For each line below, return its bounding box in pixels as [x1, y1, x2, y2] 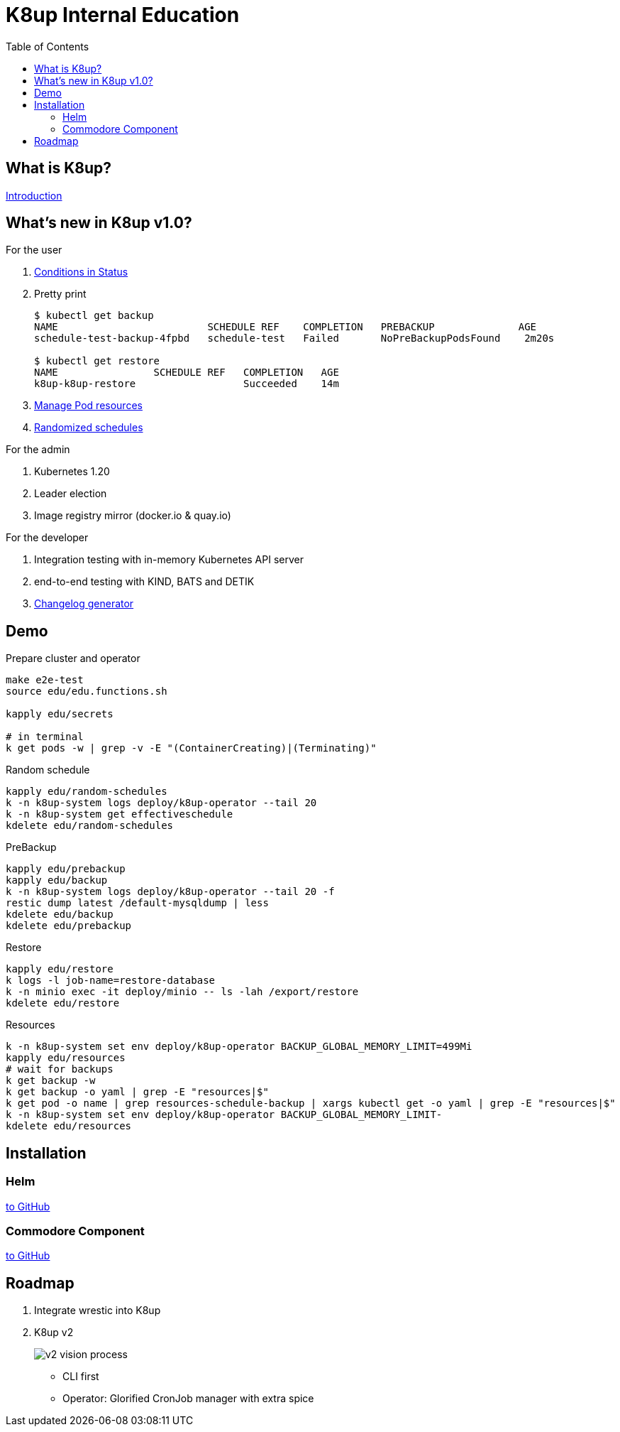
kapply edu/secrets [6, 708, 114, 720]
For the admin [6, 443, 70, 456]
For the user [6, 244, 62, 256]
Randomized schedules [34, 421, 143, 434]
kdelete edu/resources [6, 1120, 132, 1132]
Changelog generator [34, 597, 134, 610]
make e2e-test [6, 674, 84, 686]
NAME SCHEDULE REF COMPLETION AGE [34, 367, 339, 379]
